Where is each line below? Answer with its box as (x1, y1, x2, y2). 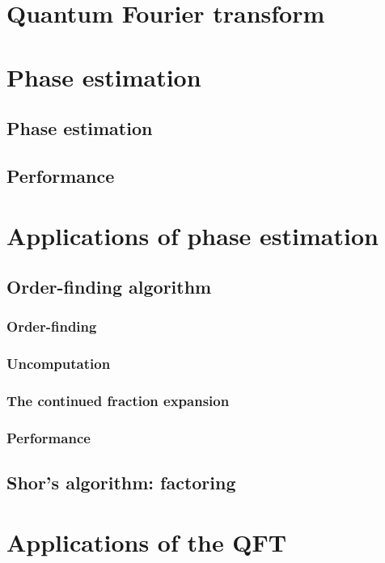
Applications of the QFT (6, 525, 287, 558)
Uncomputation (6, 353, 111, 374)
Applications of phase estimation (6, 218, 379, 252)
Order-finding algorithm (6, 274, 212, 299)
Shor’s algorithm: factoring (6, 470, 236, 495)
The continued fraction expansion (6, 391, 230, 411)
